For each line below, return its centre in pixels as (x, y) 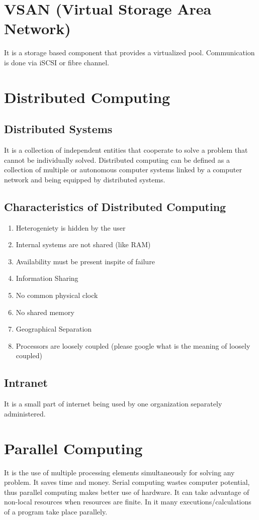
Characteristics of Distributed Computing (115, 206)
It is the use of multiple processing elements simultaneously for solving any (119, 472)
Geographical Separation (54, 329)
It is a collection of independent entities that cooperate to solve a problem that (126, 150)
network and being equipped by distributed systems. (85, 179)
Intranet (26, 383)
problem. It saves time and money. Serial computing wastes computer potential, (127, 482)
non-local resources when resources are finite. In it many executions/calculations (128, 502)
